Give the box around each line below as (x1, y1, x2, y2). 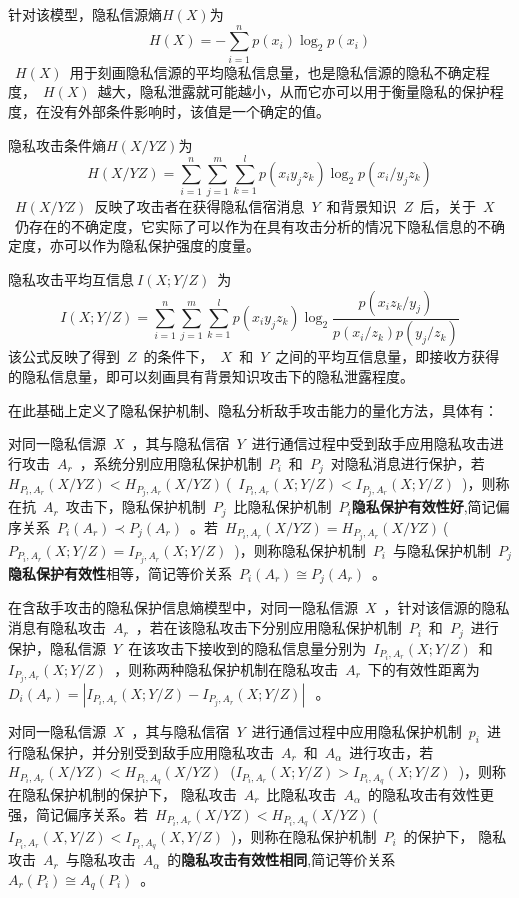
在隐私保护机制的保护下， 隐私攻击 (8, 783, 237, 804)
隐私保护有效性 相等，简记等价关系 (8, 563, 232, 584)
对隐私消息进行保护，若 (330, 452, 485, 473)
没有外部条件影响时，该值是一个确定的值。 (49, 100, 330, 121)
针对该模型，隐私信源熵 (8, 4, 162, 24)
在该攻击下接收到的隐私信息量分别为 (128, 637, 367, 658)
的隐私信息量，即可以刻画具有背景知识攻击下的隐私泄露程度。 (8, 366, 414, 387)
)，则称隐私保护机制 (234, 539, 366, 560)
